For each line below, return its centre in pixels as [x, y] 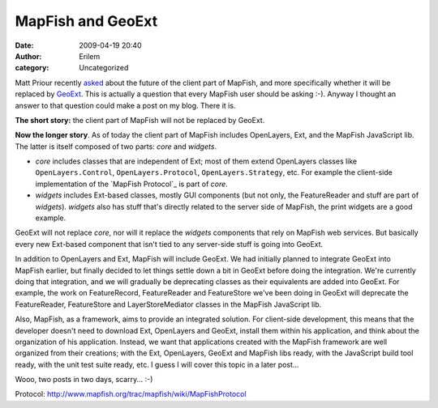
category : [32, 68]
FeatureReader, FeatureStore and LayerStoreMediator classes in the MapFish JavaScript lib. [168, 304]
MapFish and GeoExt [86, 21]
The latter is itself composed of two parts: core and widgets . [116, 147]
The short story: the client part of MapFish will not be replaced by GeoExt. [140, 120]
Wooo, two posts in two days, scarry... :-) [84, 380]
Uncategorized [104, 68]
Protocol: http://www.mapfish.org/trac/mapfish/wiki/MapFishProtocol [131, 394]
